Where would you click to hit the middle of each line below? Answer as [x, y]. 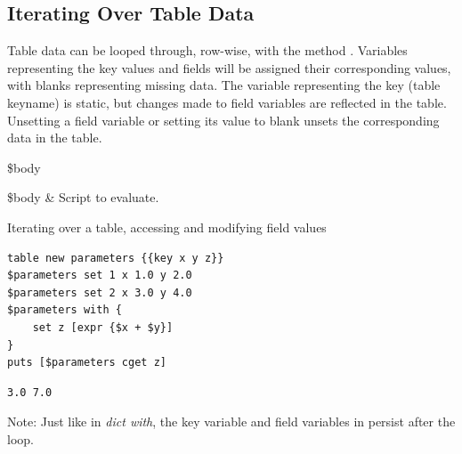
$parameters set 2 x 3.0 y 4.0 [100, 292]
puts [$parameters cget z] [87, 363]
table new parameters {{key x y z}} [116, 258]
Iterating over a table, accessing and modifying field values [167, 227]
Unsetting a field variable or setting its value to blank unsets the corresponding [223, 120]
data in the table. [55, 138]
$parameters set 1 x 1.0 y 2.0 [100, 276]
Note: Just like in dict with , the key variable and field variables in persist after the [231, 422]
